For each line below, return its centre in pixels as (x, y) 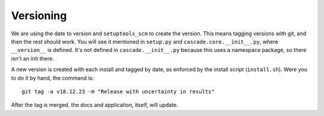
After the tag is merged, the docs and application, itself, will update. (94, 105)
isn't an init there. (32, 58)
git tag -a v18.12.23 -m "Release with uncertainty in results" (118, 91)
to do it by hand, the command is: (52, 78)
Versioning (39, 16)
